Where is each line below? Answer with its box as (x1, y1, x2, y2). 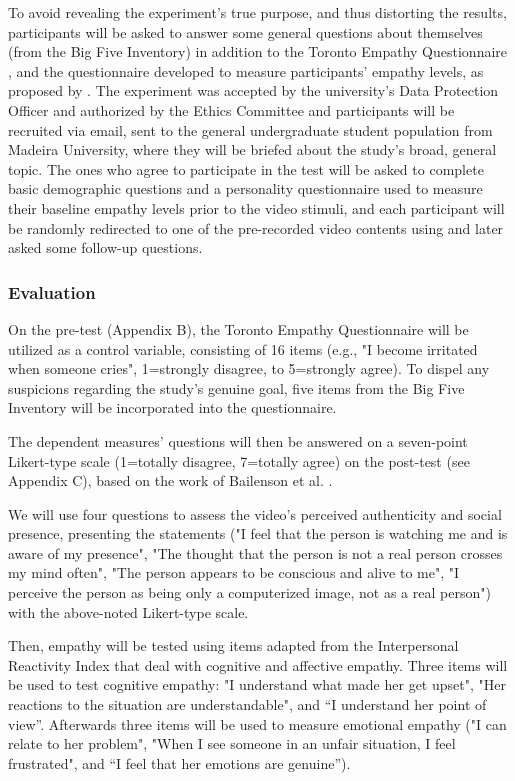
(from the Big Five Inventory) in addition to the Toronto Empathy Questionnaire (8, 41, 508, 62)
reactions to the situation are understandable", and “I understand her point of (8, 694, 487, 715)
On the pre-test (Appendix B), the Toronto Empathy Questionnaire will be (8, 318, 469, 339)
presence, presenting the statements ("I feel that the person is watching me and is (8, 523, 508, 544)
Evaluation (8, 279, 96, 304)
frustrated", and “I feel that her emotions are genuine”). (8, 752, 351, 773)
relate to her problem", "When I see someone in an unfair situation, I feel (8, 733, 456, 754)
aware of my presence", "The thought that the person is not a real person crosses (8, 542, 503, 563)
